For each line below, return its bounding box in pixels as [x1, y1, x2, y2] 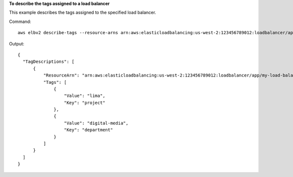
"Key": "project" [63, 100, 105, 105]
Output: [9, 40, 24, 46]
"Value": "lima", [63, 93, 105, 98]
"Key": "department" [63, 127, 113, 133]
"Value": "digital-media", [63, 120, 129, 126]
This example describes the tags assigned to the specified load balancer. [9, 10, 156, 16]
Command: [9, 19, 31, 24]
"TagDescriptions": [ [22, 59, 75, 64]
